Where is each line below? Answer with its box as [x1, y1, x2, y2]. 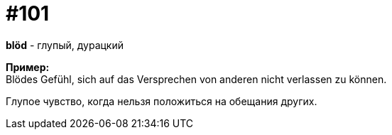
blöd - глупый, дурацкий [6, 38, 124, 51]
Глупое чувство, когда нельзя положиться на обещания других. [6, 94, 317, 107]
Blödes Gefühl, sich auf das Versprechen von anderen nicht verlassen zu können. [6, 72, 387, 85]
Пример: [6, 60, 50, 73]
